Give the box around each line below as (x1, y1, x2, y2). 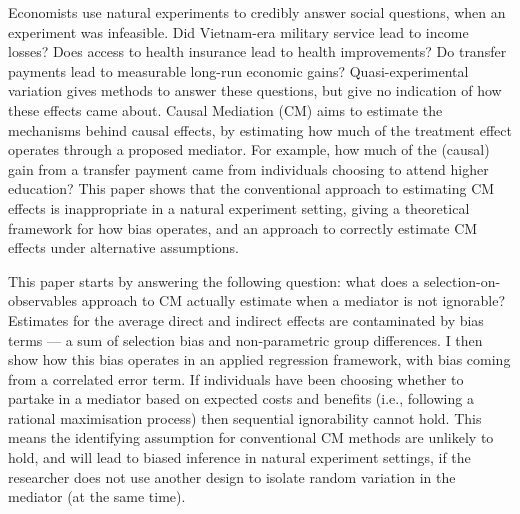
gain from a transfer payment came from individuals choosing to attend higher (8, 158, 489, 179)
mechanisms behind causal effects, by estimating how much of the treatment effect (8, 119, 512, 140)
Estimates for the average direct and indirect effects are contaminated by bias (8, 309, 484, 330)
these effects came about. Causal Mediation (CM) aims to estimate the (8, 99, 443, 120)
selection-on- (423, 270, 501, 291)
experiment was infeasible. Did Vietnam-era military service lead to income (8, 21, 469, 42)
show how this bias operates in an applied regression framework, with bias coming (8, 349, 511, 370)
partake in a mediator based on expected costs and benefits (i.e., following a (8, 388, 474, 409)
